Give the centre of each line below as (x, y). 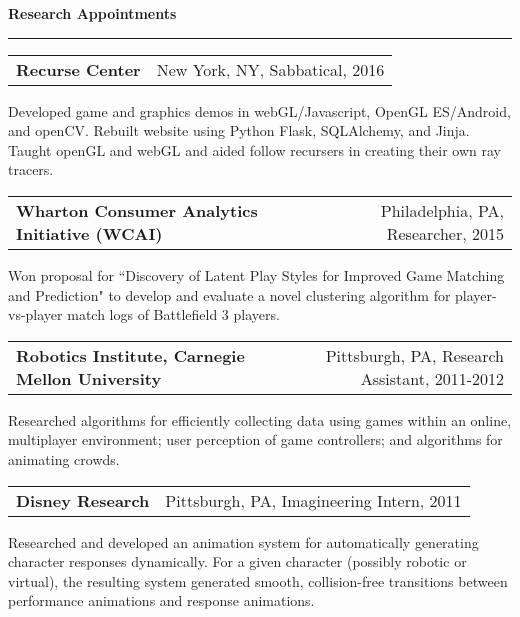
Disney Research (83, 500)
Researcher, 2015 (445, 233)
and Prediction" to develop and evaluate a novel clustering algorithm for (229, 294)
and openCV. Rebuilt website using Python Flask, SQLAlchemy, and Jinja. (239, 130)
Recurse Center (78, 69)
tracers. (31, 169)
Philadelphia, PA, (442, 210)
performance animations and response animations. (161, 600)
